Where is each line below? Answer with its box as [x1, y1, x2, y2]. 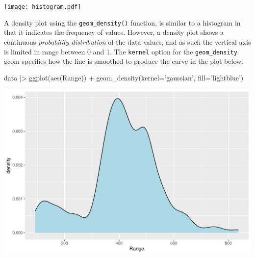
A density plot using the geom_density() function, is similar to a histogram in [4, 17, 241, 27]
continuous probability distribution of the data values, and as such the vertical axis [4, 36, 251, 47]
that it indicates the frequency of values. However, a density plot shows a [4, 27, 224, 37]
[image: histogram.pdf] [4, 3, 81, 10]
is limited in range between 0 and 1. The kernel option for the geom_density [4, 46, 237, 56]
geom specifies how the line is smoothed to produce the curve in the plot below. [4, 56, 244, 66]
